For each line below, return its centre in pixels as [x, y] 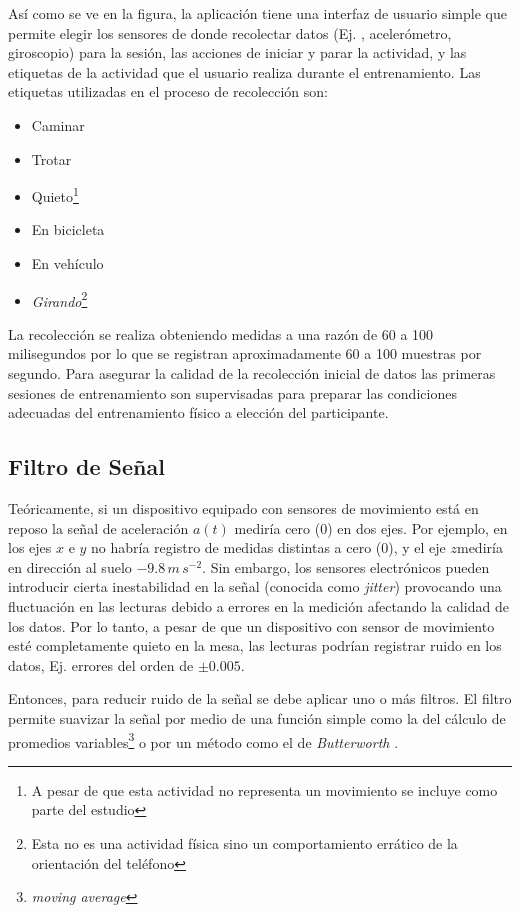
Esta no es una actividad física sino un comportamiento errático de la [244, 842]
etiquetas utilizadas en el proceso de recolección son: [168, 91]
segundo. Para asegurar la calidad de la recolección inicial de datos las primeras [252, 373]
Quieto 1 [55, 194]
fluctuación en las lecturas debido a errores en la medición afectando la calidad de [258, 605]
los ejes [30, 547]
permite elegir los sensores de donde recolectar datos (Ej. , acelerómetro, [230, 32]
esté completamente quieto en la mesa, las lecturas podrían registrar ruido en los [255, 645]
